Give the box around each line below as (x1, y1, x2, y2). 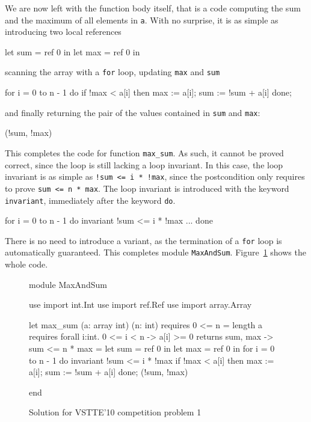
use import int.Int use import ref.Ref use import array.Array (29, 298, 252, 311)
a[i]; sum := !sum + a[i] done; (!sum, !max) (29, 365, 188, 378)
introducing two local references (5, 25, 122, 38)
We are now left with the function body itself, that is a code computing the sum (5, 2, 301, 14)
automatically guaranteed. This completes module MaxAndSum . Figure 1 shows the (5, 246, 306, 258)
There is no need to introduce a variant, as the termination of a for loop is (5, 234, 282, 246)
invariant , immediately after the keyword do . (5, 194, 176, 206)
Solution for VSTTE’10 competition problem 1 (29, 406, 202, 418)
